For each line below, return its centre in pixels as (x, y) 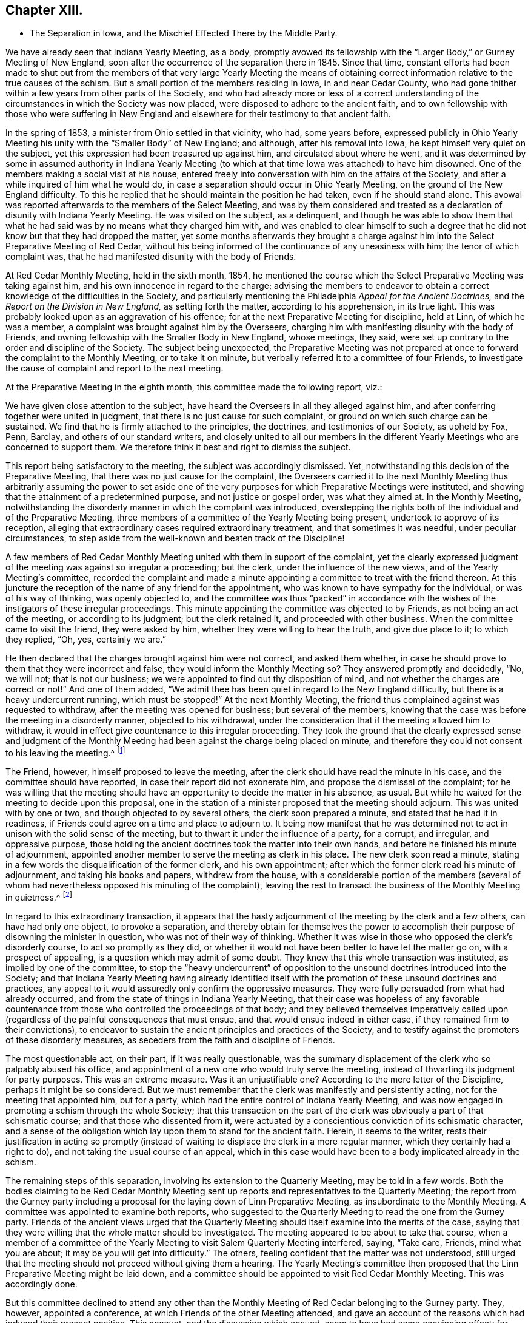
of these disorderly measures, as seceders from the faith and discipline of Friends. (170, 1040)
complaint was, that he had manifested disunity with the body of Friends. (151, 257)
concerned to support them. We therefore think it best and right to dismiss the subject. (178, 447)
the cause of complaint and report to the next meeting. (115, 368)
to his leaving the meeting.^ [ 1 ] (65, 752)
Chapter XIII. (44, 10)
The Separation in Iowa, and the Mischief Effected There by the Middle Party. (184, 33)
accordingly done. (42, 1284)
